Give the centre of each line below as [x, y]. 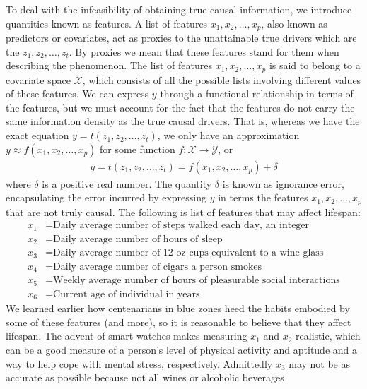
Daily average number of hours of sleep [138, 239]
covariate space [38, 79]
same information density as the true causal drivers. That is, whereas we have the [183, 121]
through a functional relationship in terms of [257, 94]
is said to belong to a [315, 65]
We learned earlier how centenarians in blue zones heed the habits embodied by [178, 308]
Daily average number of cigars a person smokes [158, 267]
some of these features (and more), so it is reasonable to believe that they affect [179, 322]
